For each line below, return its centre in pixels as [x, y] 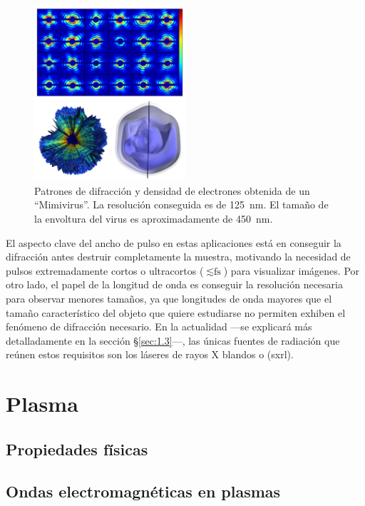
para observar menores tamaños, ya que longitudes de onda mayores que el [169, 299]
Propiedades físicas [77, 449]
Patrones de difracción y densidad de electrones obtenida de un [172, 190]
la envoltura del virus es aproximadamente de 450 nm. [154, 219]
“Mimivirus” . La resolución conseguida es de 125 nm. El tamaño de [181, 204]
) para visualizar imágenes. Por [292, 270]
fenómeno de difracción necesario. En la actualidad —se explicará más [159, 327]
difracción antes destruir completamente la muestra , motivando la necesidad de [178, 257]
